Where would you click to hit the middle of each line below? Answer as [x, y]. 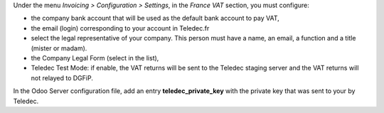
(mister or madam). [59, 48]
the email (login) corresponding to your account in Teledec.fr [120, 28]
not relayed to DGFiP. [62, 77]
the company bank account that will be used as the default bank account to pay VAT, [155, 18]
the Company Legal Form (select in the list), [95, 58]
